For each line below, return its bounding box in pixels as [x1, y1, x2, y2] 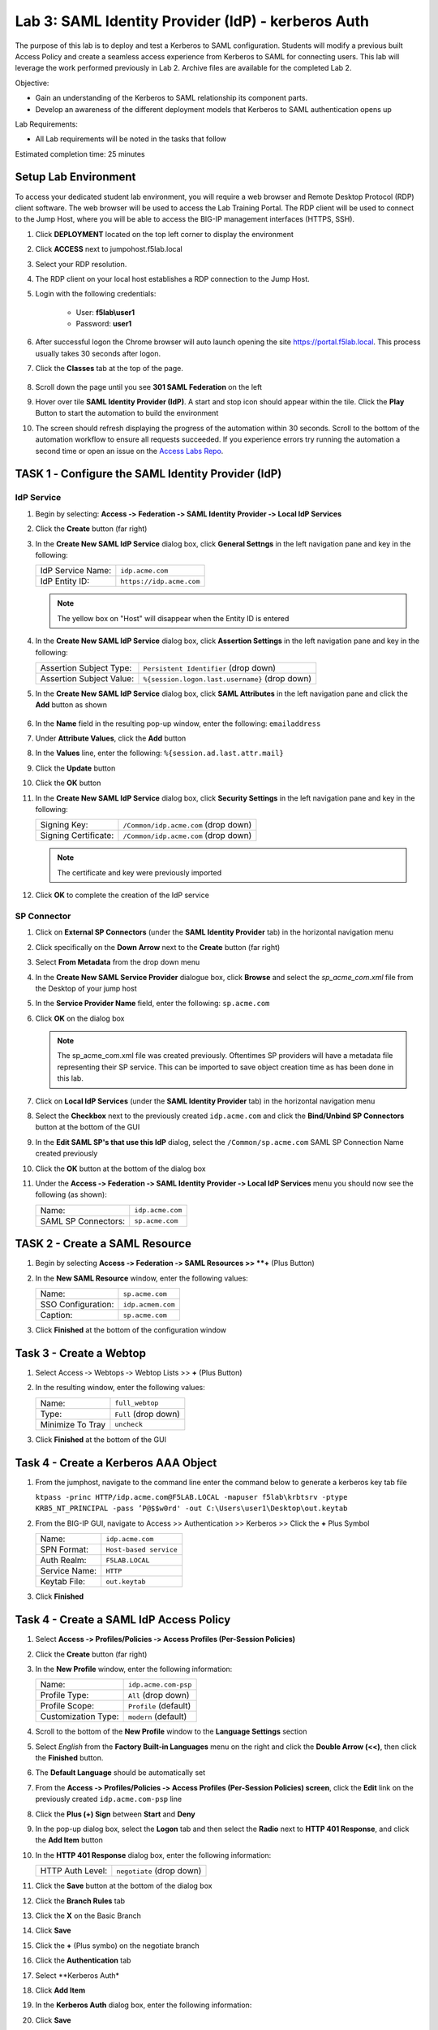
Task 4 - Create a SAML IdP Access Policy [15, 1613, 231, 1627]
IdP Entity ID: [40, 576, 90, 587]
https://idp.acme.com [120, 577, 200, 585]
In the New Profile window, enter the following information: [35, 1664, 233, 1674]
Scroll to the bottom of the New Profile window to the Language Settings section [35, 1726, 307, 1737]
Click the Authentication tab [35, 1955, 131, 1965]
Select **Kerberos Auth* [35, 1970, 120, 1980]
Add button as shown [35, 700, 107, 710]
